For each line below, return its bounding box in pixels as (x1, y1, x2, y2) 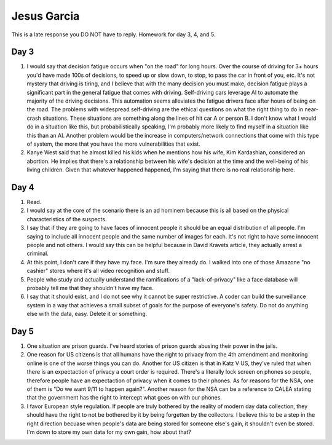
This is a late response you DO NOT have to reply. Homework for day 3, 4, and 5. (11, 31, 216, 38)
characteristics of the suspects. (26, 215, 107, 222)
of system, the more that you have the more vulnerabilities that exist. (26, 140, 201, 148)
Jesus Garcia (11, 9, 80, 23)
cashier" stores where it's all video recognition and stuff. (26, 267, 170, 275)
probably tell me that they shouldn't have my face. (26, 284, 154, 291)
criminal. (26, 250, 49, 258)
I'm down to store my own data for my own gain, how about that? (26, 428, 192, 436)
